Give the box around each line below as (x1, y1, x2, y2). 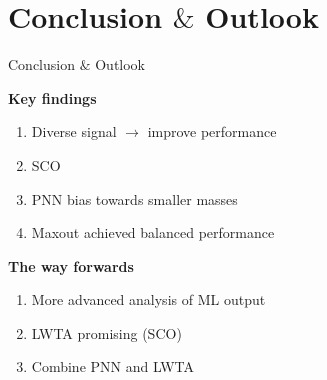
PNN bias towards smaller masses (31, 188, 238, 209)
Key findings (8, 87, 97, 108)
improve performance (147, 121, 277, 142)
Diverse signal (31, 121, 117, 142)
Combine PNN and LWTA (31, 356, 194, 377)
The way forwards (8, 255, 134, 276)
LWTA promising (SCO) (31, 322, 182, 343)
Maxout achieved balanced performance (31, 222, 275, 243)
